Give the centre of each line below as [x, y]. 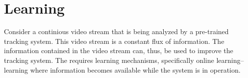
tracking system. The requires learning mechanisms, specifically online [109, 60]
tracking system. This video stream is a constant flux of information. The [114, 41]
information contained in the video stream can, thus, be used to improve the [119, 50]
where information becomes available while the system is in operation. [135, 69]
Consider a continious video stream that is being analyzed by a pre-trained [116, 31]
